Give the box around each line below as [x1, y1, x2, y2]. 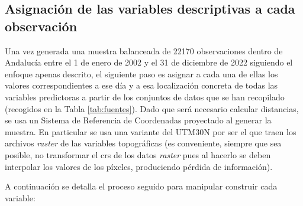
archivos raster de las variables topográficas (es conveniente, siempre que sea [5, 137, 282, 149]
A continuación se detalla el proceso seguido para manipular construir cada [5, 180, 278, 192]
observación [5, 17, 78, 35]
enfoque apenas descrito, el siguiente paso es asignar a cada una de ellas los [5, 67, 278, 80]
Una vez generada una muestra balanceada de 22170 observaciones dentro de [5, 44, 283, 57]
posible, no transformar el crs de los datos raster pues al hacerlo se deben [5, 148, 271, 161]
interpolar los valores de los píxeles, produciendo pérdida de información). [5, 160, 273, 172]
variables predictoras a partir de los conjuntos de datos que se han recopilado [5, 90, 285, 103]
